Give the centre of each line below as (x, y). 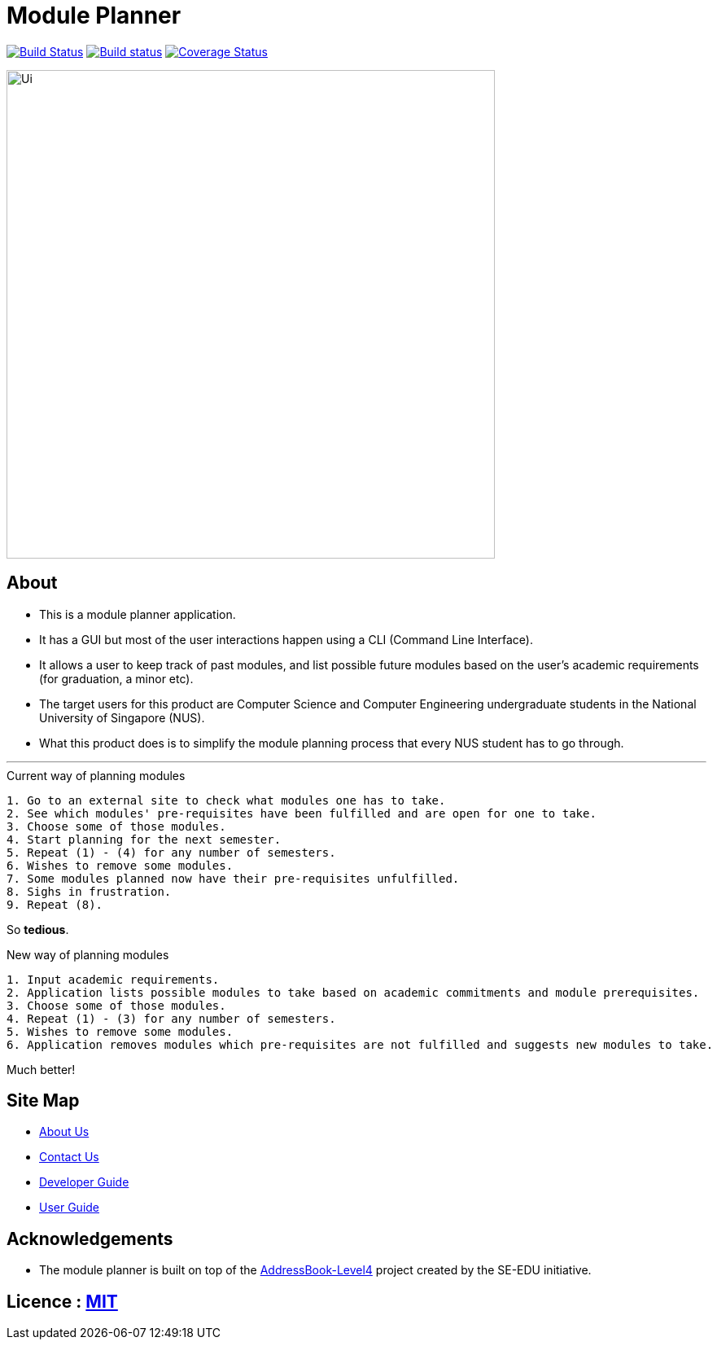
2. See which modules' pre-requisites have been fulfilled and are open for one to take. (302, 813)
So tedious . (38, 929)
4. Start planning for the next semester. (144, 839)
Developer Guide (84, 1182)
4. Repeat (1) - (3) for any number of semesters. (171, 1018)
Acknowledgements (90, 1239)
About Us (64, 1132)
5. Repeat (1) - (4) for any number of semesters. (171, 852)
